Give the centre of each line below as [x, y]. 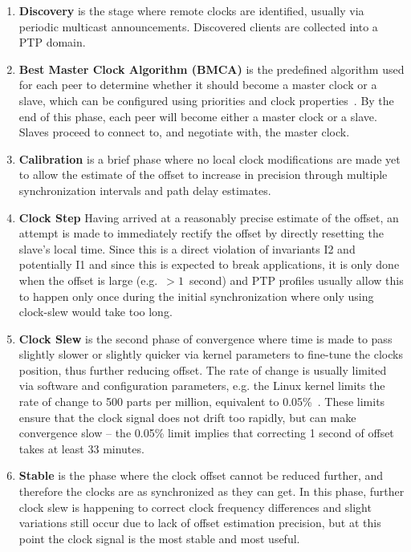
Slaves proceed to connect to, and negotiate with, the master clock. [184, 132]
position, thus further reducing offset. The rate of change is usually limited [203, 369]
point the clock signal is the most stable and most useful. [159, 538]
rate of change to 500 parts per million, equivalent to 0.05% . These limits [202, 402]
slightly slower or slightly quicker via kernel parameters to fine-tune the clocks [211, 354]
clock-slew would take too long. [96, 312]
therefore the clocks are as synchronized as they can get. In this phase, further [212, 491]
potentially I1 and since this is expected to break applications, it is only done [209, 264]
